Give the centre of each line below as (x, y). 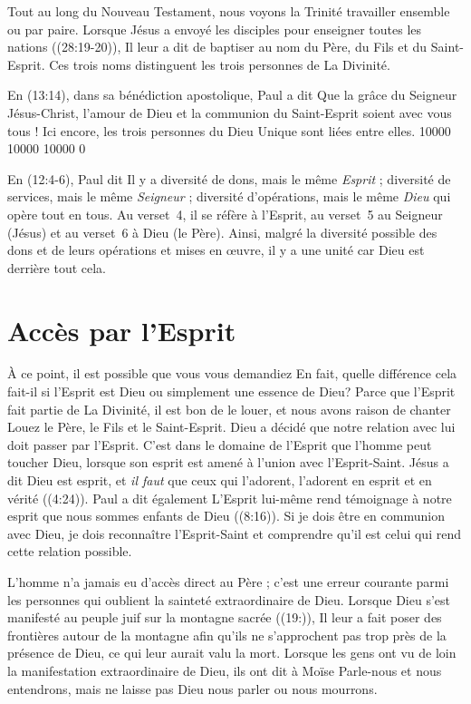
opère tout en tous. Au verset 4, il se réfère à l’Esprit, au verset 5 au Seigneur (225, 214)
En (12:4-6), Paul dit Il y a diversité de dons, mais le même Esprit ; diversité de (229, 178)
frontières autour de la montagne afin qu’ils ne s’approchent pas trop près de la (227, 635)
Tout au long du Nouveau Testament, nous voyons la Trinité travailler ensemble (229, 11)
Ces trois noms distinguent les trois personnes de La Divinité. (220, 64)
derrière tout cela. (57, 267)
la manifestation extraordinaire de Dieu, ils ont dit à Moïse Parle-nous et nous (225, 670)
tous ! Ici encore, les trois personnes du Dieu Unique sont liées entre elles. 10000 (229, 130)
